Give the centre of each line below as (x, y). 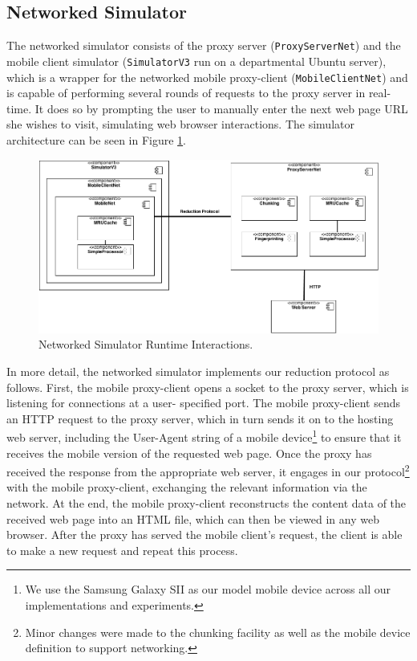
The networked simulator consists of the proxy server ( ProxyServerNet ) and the (204, 45)
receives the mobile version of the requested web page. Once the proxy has (189, 453)
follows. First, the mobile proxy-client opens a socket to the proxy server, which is (208, 387)
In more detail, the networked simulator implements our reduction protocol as (198, 371)
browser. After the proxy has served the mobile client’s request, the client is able (204, 535)
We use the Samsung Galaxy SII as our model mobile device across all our (208, 589)
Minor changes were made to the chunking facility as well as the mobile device (218, 632)
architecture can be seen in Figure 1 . (96, 139)
